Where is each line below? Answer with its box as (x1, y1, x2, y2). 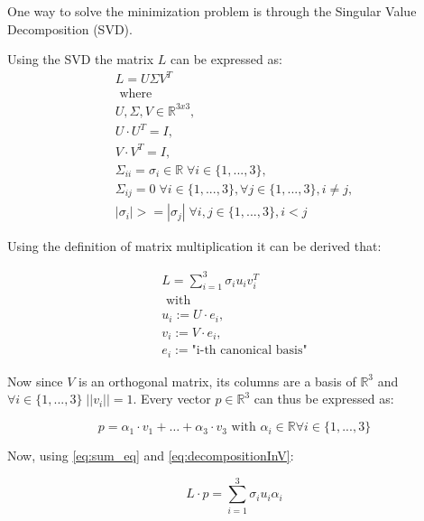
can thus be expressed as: (253, 389, 394, 408)
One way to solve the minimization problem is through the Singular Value (7, 2, 417, 20)
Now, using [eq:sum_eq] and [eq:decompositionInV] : (7, 446, 294, 465)
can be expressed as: (170, 50, 282, 69)
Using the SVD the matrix (7, 50, 154, 69)
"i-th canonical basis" (191, 344, 308, 358)
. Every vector (133, 389, 211, 408)
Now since (7, 371, 63, 390)
